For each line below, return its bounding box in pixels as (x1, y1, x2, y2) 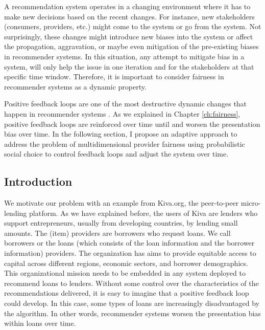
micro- (240, 197, 261, 208)
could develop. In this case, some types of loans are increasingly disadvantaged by (4, 298, 259, 309)
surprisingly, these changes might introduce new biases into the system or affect (4, 31, 253, 41)
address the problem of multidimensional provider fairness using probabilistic (4, 138, 245, 149)
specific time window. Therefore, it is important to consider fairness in (4, 71, 224, 82)
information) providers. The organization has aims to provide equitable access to (4, 248, 256, 258)
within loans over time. (4, 318, 76, 328)
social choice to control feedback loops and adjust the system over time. (4, 148, 229, 159)
